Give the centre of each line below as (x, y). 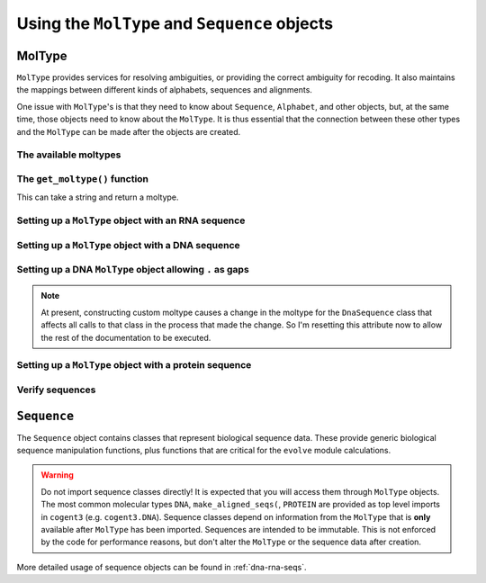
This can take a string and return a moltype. (98, 197)
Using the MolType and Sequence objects (175, 23)
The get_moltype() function (82, 178)
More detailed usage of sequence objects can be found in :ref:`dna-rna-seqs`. (162, 567)
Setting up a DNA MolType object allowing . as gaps (133, 270)
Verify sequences (56, 390)
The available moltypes (69, 155)
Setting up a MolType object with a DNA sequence (128, 245)
